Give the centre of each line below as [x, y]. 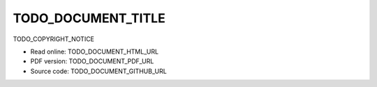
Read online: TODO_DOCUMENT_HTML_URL [95, 52]
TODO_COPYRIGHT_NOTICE [53, 39]
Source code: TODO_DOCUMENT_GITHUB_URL [98, 71]
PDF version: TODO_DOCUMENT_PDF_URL [92, 61]
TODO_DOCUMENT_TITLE [89, 18]
